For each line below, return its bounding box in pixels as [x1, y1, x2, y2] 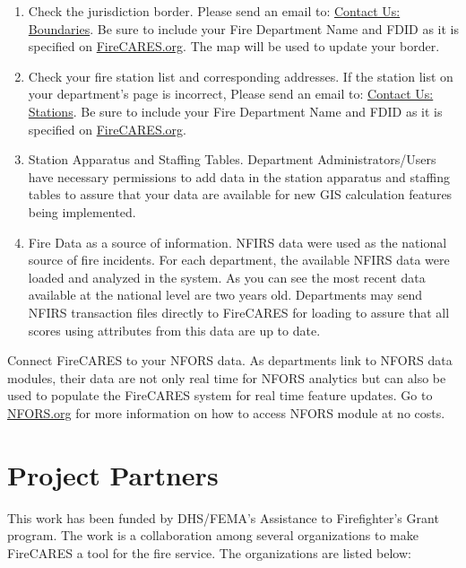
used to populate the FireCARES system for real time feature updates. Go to [7, 386, 433, 405]
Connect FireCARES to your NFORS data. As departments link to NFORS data [7, 351, 453, 370]
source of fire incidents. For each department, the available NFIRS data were [28, 250, 450, 269]
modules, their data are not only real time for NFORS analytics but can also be [7, 368, 446, 387]
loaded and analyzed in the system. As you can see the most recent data [28, 267, 426, 286]
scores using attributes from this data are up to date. [28, 320, 321, 339]
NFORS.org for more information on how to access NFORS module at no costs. [7, 403, 445, 422]
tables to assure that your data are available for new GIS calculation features [28, 185, 453, 204]
